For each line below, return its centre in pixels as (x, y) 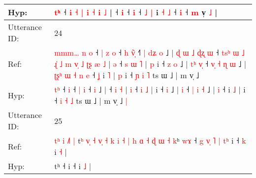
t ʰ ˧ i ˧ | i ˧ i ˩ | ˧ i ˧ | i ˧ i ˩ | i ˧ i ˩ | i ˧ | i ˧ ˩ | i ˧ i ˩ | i (150, 89)
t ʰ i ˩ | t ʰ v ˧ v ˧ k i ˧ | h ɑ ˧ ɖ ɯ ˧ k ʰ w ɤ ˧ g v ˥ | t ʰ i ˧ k (150, 140)
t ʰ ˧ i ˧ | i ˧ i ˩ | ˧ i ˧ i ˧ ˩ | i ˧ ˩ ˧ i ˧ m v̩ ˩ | (136, 12)
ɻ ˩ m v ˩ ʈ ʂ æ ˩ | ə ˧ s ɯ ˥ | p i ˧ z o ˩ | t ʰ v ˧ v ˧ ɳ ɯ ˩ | (150, 64)
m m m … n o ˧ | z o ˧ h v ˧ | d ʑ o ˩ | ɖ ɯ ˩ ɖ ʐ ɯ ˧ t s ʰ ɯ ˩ (149, 52)
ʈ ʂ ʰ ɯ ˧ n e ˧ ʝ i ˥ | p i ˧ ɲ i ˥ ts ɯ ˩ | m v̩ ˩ (127, 75)
